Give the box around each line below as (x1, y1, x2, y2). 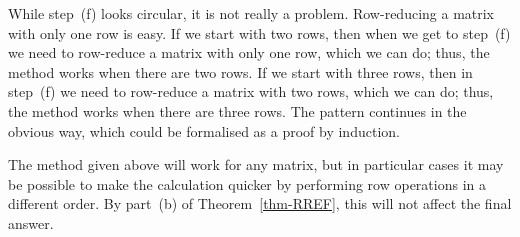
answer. (8, 212, 54, 233)
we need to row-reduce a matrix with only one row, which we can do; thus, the (8, 42, 490, 63)
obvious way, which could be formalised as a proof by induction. (8, 120, 400, 141)
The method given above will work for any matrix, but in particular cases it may (8, 154, 504, 175)
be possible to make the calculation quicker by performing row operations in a (8, 173, 486, 194)
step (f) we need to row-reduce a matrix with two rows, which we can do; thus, (8, 81, 494, 102)
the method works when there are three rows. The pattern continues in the (8, 100, 467, 121)
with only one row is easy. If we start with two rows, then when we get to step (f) (8, 22, 511, 43)
